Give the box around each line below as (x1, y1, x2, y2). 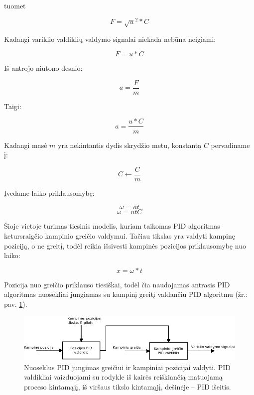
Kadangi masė (4, 139, 47, 150)
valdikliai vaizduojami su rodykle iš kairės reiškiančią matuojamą (24, 372, 223, 382)
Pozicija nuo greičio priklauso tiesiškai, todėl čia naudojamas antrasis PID (4, 279, 230, 289)
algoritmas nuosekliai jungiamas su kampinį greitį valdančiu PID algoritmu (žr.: (4, 289, 248, 299)
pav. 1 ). (4, 298, 27, 309)
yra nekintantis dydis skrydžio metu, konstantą (58, 139, 202, 150)
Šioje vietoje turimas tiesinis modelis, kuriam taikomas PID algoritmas (4, 221, 220, 231)
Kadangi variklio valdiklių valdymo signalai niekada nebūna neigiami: (4, 33, 216, 44)
